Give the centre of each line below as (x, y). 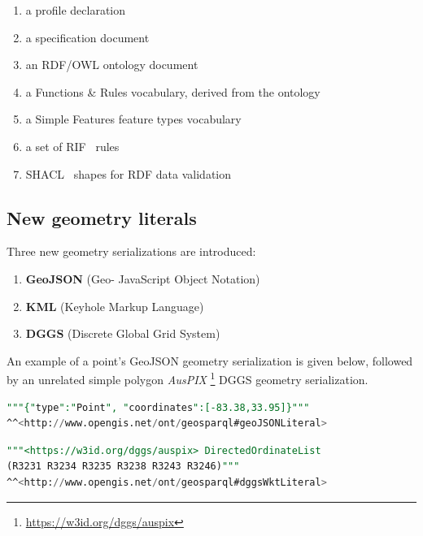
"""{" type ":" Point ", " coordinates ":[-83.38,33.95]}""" (158, 407)
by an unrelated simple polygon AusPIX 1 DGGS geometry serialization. (188, 378)
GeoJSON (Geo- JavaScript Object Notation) (143, 278)
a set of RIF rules (72, 146)
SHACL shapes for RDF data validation (129, 173)
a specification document (87, 37)
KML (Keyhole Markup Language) (115, 306)
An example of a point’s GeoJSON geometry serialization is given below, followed (210, 360)
